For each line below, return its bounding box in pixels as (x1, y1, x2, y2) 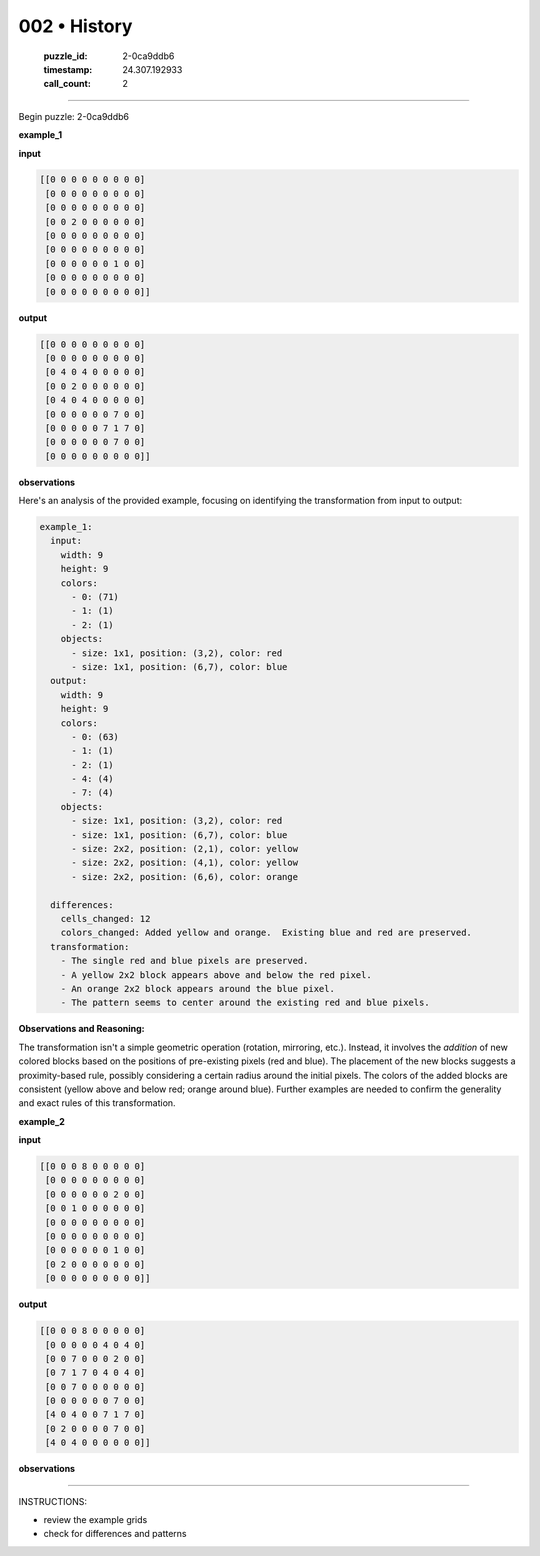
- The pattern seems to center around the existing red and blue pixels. (60, 997, 430, 1009)
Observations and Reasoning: (18, 1023, 145, 1035)
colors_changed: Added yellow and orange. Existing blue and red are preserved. (60, 927, 472, 939)
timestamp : (43, 63, 93, 75)
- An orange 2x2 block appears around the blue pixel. (60, 983, 335, 994)
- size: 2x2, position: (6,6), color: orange (71, 871, 299, 882)
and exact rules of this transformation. (18, 1097, 176, 1109)
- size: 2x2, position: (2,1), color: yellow (71, 843, 299, 855)
